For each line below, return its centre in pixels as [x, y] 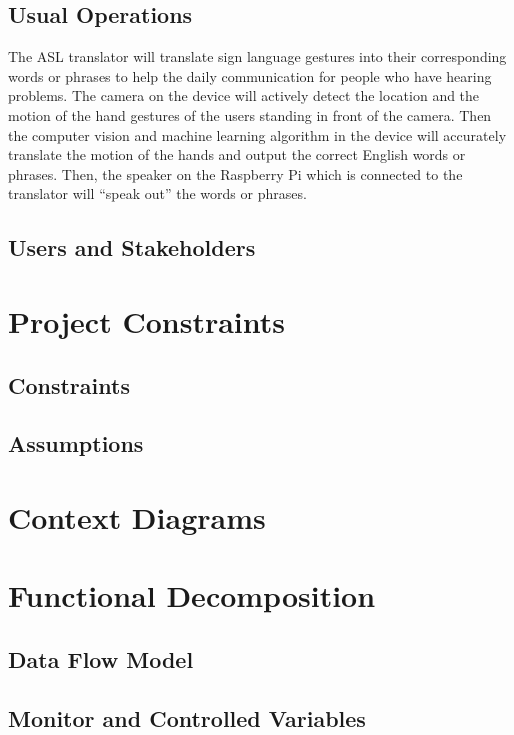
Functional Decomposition [192, 595]
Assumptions [76, 443]
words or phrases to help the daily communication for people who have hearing [250, 75]
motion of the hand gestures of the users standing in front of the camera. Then [250, 114]
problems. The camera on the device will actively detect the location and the [244, 95]
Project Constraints [146, 320]
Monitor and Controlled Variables [187, 717]
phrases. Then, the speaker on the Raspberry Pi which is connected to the [235, 173]
